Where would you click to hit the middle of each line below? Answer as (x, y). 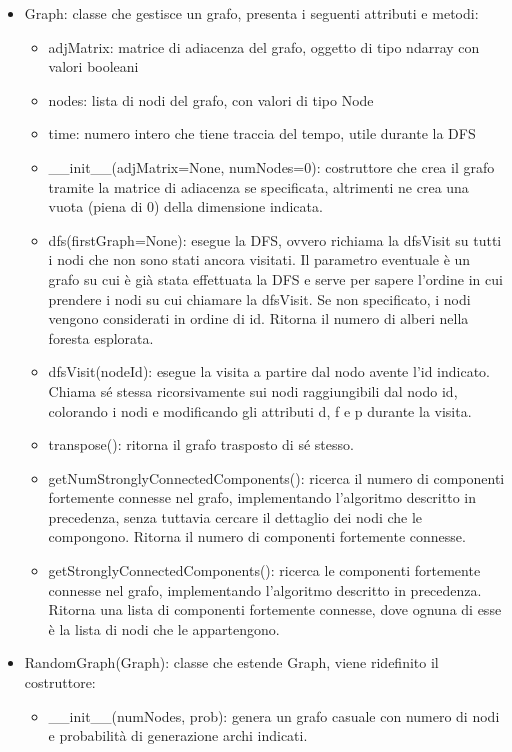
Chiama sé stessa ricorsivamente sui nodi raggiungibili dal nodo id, (253, 390)
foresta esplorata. (101, 337)
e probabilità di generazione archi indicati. (178, 735)
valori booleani (93, 66)
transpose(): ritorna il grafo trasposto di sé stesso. (201, 444)
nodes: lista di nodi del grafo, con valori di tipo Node (211, 99)
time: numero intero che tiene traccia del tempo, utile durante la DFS (262, 133)
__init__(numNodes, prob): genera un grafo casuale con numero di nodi (274, 715)
